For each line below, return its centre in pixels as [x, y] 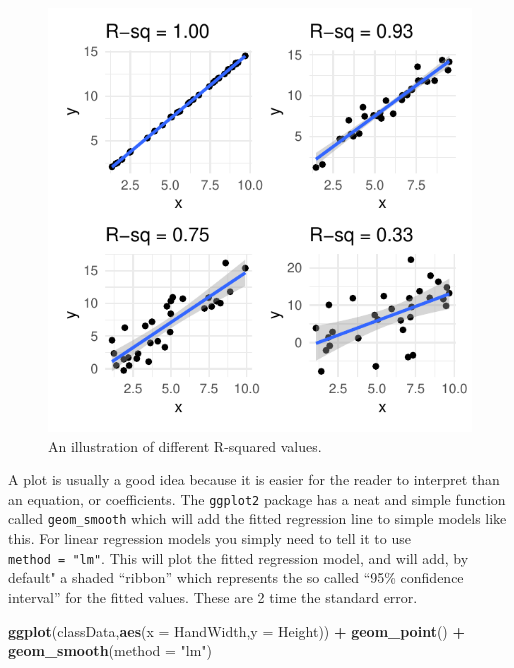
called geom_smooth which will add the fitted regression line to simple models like [257, 518]
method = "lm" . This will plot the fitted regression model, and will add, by [238, 557]
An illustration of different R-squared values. [185, 445]
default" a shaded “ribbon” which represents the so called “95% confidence [236, 577]
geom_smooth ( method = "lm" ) [110, 650]
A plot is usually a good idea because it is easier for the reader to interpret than [254, 479]
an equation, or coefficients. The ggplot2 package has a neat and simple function [257, 498]
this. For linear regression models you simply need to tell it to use [209, 538]
